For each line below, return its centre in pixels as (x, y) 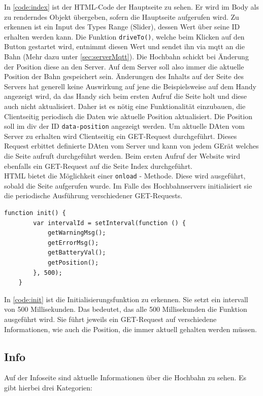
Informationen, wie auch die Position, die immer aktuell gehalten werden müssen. (130, 329)
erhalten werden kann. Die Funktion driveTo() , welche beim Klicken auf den (124, 36)
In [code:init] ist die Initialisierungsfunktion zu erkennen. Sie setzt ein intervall (126, 299)
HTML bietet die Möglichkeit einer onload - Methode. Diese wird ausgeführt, (125, 176)
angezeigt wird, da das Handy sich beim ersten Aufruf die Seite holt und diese (125, 96)
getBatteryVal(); (77, 253)
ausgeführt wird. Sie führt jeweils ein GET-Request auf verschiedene (110, 319)
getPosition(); (73, 263)
